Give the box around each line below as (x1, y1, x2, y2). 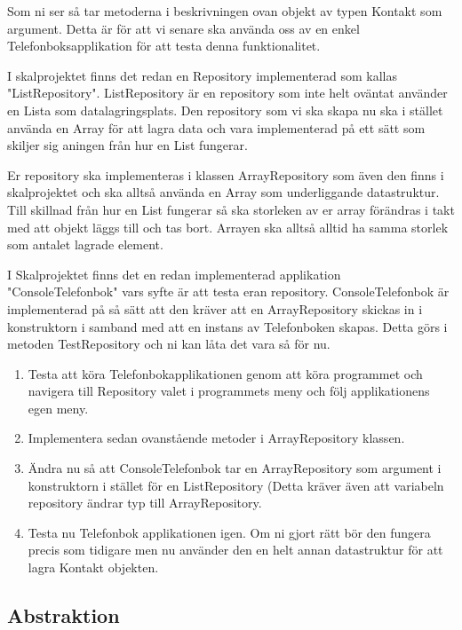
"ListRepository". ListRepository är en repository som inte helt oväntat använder (7, 83, 448, 102)
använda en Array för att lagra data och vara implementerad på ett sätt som (7, 118, 426, 137)
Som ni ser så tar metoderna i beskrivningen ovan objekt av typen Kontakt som (7, 2, 442, 20)
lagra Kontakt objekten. (28, 558, 159, 577)
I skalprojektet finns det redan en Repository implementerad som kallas (7, 66, 398, 84)
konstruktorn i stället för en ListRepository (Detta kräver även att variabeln (28, 476, 444, 494)
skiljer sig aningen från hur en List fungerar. (7, 136, 248, 154)
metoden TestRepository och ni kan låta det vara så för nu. (7, 335, 331, 353)
